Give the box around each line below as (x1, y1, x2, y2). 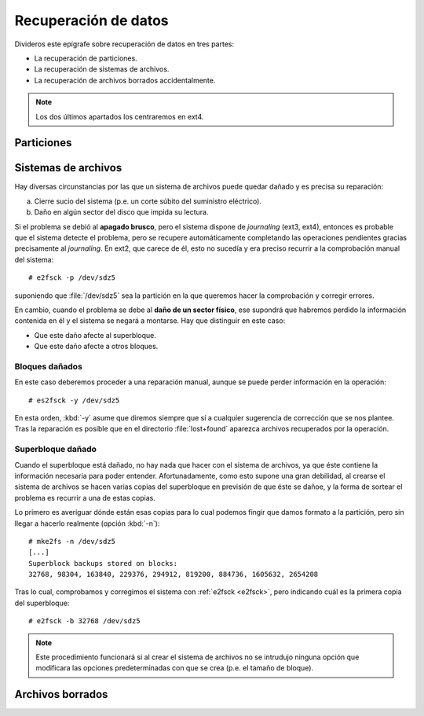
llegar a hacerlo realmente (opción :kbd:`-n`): (14, 519, 160, 528)
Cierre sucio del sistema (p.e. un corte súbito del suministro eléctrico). (34, 196, 262, 206)
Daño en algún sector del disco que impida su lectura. (34, 207, 209, 217)
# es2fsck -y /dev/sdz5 (28, 395, 120, 405)
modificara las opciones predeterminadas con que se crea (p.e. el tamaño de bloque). (35, 663, 314, 673)
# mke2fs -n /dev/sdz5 (28, 537, 116, 545)
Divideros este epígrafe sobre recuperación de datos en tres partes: (14, 39, 235, 49)
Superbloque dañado (14, 444, 97, 455)
